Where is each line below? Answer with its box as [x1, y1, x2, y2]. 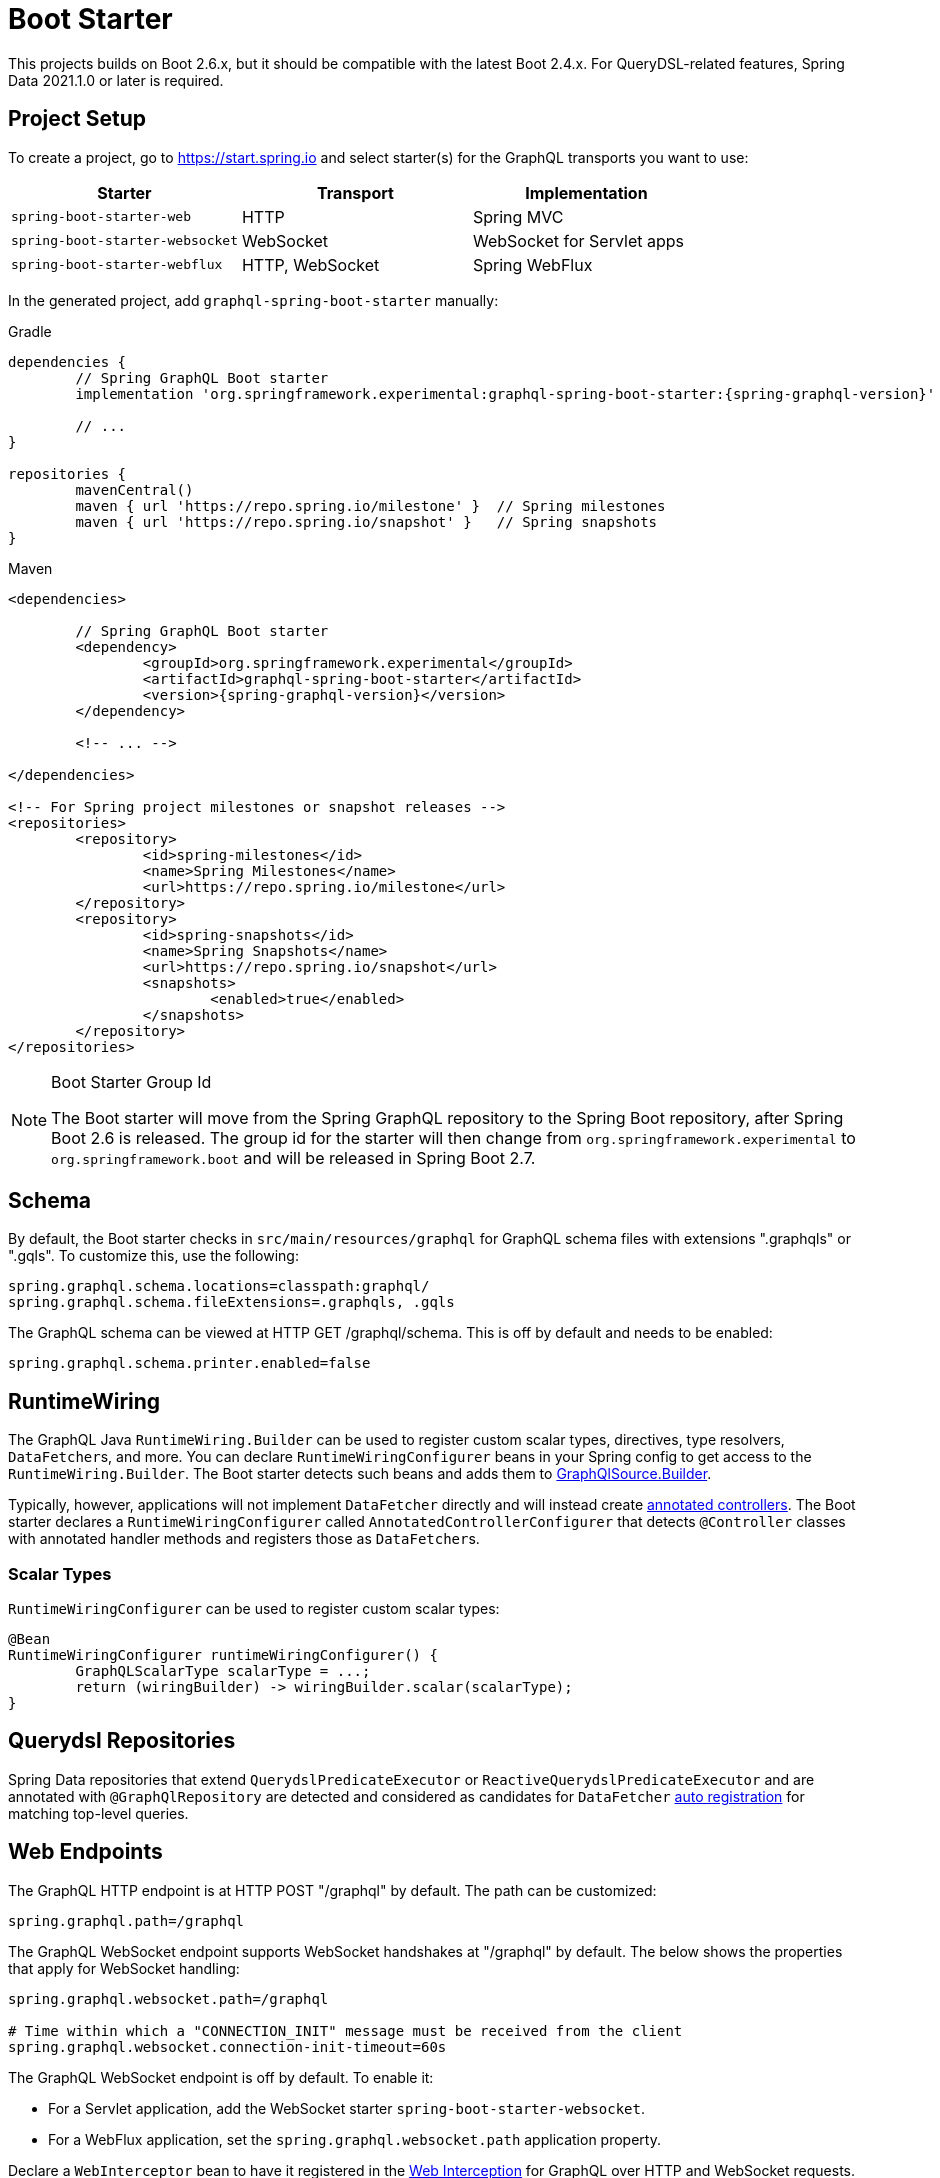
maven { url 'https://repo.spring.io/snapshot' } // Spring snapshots [75, 513, 658, 530]
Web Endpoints [8, 1839, 163, 1865]
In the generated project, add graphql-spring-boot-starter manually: [8, 291, 499, 309]
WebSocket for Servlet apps [472, 230, 684, 251]
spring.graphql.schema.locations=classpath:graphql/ [8, 1278, 430, 1295]
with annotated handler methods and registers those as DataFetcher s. [8, 1530, 480, 1548]
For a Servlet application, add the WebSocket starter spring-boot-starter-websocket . [48, 2099, 645, 2117]
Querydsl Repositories [8, 1728, 236, 1754]
